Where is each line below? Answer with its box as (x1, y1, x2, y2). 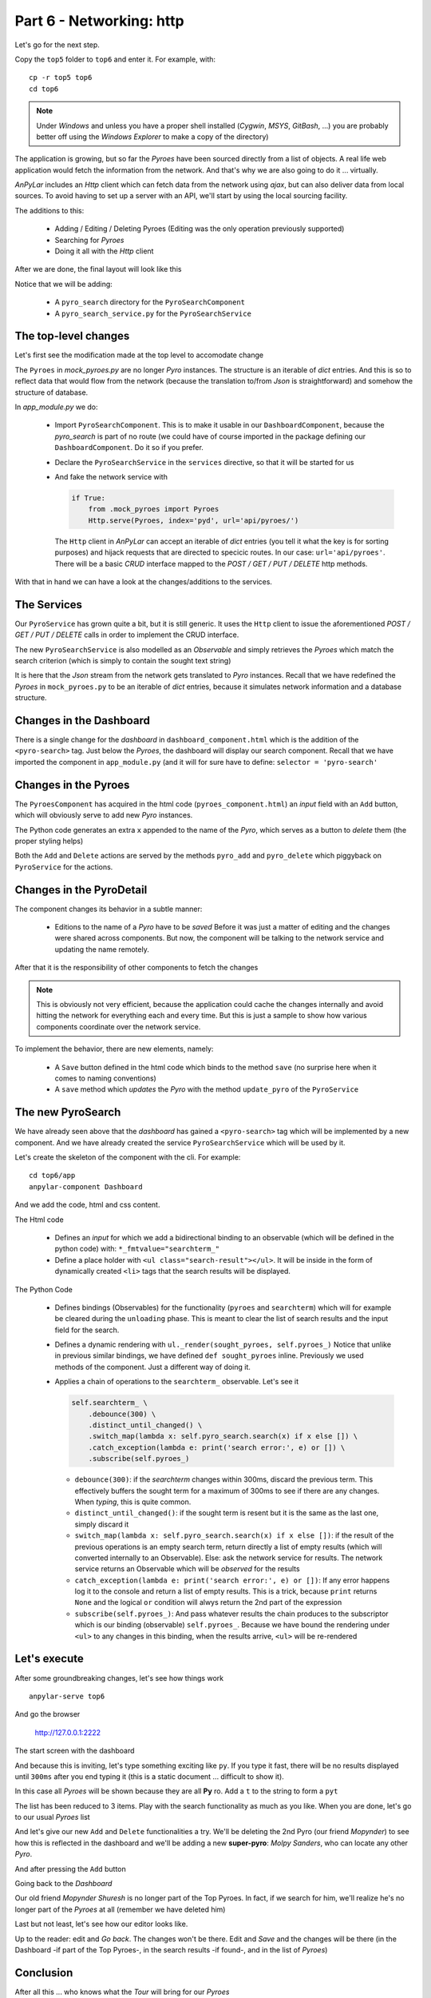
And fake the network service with (54, 472, 168, 481)
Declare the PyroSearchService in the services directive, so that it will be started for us (54, 457, 354, 467)
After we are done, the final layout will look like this (14, 265, 182, 274)
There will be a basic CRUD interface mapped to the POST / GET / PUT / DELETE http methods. (54, 559, 368, 568)
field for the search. (54, 1325, 120, 1335)
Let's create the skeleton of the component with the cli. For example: (14, 1152, 241, 1162)
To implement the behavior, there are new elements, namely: (14, 1044, 214, 1054)
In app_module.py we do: (14, 402, 99, 412)
